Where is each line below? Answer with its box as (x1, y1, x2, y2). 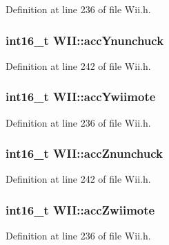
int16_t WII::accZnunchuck (6, 145, 163, 162)
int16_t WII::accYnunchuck (6, 31, 164, 48)
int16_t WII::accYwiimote (6, 88, 156, 105)
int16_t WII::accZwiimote (6, 201, 155, 218)
